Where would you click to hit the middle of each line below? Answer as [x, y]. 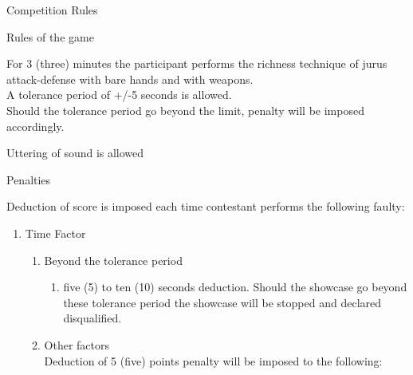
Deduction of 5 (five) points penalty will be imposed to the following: [213, 360]
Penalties [29, 179]
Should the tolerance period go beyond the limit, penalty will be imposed [185, 110]
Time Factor [55, 233]
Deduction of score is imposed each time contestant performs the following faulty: [206, 206]
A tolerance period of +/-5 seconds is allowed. [119, 95]
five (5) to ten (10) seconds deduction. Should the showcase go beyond [235, 287]
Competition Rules [52, 10]
